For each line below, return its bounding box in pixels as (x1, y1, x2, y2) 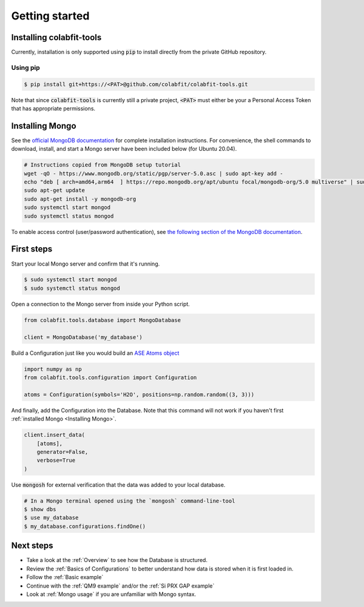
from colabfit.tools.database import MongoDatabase (24, 317, 181, 323)
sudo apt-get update (24, 187, 85, 194)
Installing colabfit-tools (11, 32, 102, 43)
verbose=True (36, 457, 76, 464)
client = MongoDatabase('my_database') (24, 334, 143, 340)
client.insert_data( (24, 431, 85, 439)
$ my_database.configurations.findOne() (24, 523, 146, 530)
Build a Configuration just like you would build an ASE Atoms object (11, 349, 180, 357)
